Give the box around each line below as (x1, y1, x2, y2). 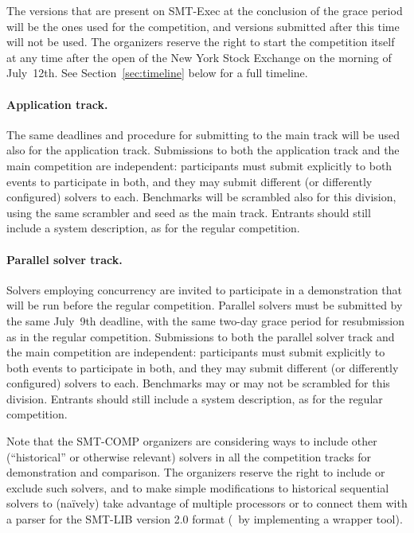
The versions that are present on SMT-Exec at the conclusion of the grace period (6, 2, 403, 18)
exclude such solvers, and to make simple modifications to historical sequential (6, 479, 389, 496)
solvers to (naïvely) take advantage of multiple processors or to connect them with (6, 495, 408, 512)
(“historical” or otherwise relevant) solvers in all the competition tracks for (6, 448, 371, 465)
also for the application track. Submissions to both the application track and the (6, 142, 400, 158)
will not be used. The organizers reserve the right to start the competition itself (6, 33, 395, 50)
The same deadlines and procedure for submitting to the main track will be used (6, 126, 400, 142)
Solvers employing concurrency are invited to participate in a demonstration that (6, 281, 403, 298)
